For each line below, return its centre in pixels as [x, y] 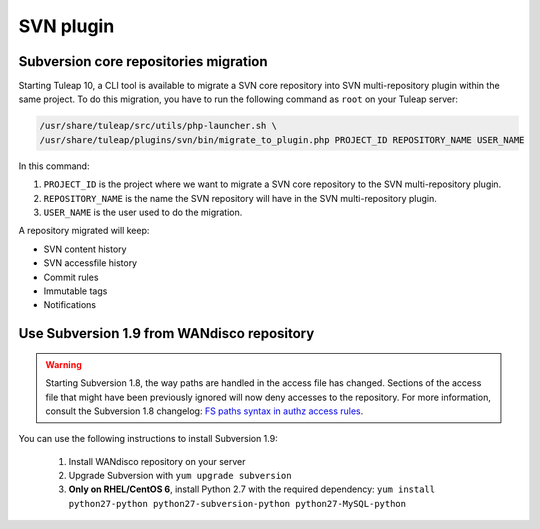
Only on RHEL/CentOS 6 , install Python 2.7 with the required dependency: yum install [251, 489]
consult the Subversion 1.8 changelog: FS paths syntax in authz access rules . [204, 411]
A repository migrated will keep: [84, 231]
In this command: [54, 166]
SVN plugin [66, 26]
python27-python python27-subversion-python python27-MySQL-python [237, 503]
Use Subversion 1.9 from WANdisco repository [166, 333]
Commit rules [71, 277]
